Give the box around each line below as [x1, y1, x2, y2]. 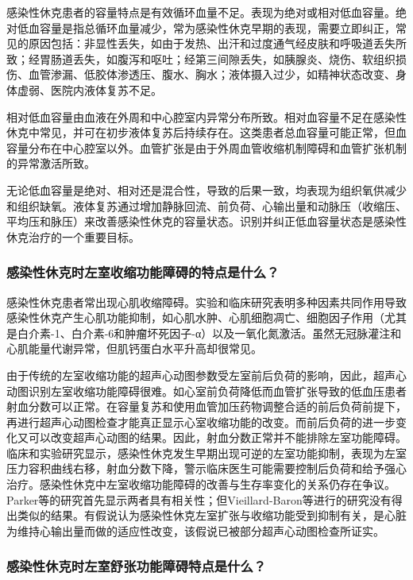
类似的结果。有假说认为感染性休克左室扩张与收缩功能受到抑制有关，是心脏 [17, 507, 407, 524]
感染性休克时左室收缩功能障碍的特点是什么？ [6, 262, 280, 282]
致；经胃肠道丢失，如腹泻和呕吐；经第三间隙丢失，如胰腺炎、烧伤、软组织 [6, 50, 396, 67]
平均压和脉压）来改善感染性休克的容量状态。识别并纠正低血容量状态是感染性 [6, 213, 407, 230]
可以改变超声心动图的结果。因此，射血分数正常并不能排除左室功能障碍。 [28, 429, 407, 446]
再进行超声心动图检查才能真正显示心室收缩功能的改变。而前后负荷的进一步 [6, 413, 396, 430]
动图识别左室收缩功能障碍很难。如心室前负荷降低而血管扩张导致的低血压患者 [6, 382, 407, 399]
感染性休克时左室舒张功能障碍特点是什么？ [6, 556, 267, 576]
